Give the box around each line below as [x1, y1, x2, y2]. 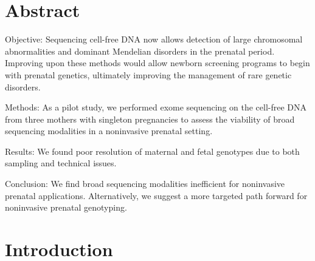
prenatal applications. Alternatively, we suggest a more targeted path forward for [5, 189, 308, 202]
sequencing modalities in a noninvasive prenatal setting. [5, 124, 213, 137]
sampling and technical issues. [5, 157, 117, 169]
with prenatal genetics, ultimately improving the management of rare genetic [5, 68, 292, 81]
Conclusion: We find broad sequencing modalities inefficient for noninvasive [5, 177, 285, 190]
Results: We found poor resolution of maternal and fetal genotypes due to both [5, 144, 300, 157]
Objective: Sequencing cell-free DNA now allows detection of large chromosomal [5, 33, 303, 46]
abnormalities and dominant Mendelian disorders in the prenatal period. [5, 44, 275, 57]
